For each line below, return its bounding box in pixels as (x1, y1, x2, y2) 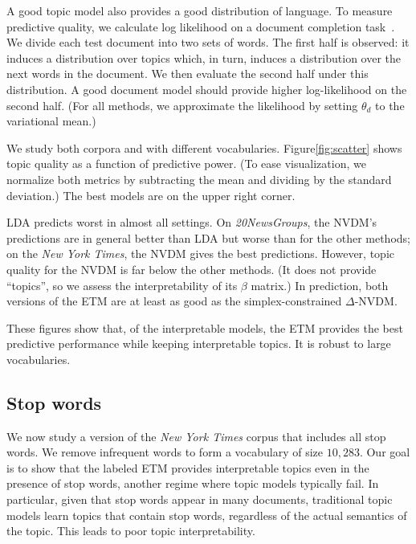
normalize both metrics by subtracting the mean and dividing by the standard (6, 170, 392, 187)
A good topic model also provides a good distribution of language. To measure (6, 2, 393, 18)
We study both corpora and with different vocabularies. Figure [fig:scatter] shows (6, 139, 402, 156)
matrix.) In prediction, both (251, 276, 389, 293)
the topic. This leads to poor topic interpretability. (6, 522, 255, 539)
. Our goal (359, 444, 410, 460)
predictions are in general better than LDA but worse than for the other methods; (6, 229, 410, 246)
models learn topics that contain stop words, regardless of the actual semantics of (6, 506, 407, 523)
